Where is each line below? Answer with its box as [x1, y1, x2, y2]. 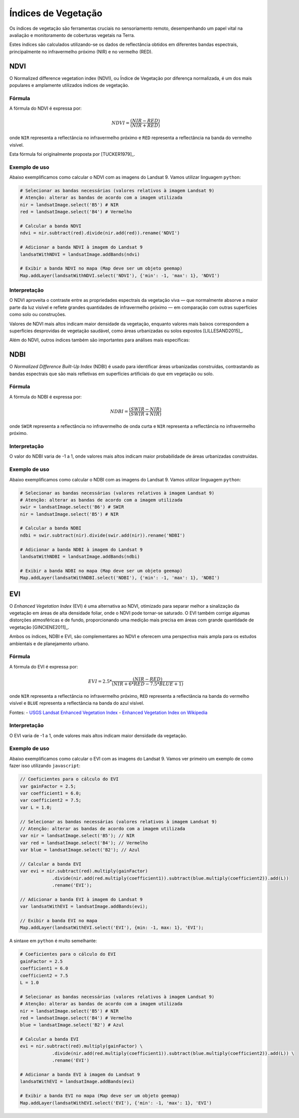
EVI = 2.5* [88, 678, 112, 684]
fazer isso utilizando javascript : [9, 763, 81, 769]
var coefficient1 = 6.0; [20, 790, 82, 796]
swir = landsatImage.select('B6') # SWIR [20, 504, 124, 510]
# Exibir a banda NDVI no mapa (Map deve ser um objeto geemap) [20, 265, 183, 272]
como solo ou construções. [9, 311, 67, 318]
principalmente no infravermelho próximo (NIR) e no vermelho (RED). [9, 49, 153, 55]
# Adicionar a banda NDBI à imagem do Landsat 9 [20, 547, 143, 552]
